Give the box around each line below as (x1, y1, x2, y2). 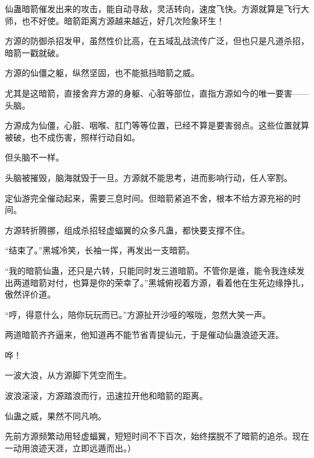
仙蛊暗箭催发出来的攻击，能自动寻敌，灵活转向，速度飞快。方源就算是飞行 (5, 2, 301, 14)
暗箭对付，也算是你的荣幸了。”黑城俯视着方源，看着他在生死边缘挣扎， (30, 276, 309, 288)
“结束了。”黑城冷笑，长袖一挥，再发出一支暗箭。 (5, 244, 195, 256)
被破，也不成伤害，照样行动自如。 (5, 130, 140, 143)
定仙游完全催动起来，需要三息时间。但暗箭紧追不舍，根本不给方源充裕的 (5, 191, 292, 204)
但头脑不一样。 (5, 151, 64, 164)
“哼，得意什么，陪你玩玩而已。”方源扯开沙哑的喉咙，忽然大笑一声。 (5, 308, 271, 320)
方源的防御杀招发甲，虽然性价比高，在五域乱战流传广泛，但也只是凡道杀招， (5, 34, 309, 47)
